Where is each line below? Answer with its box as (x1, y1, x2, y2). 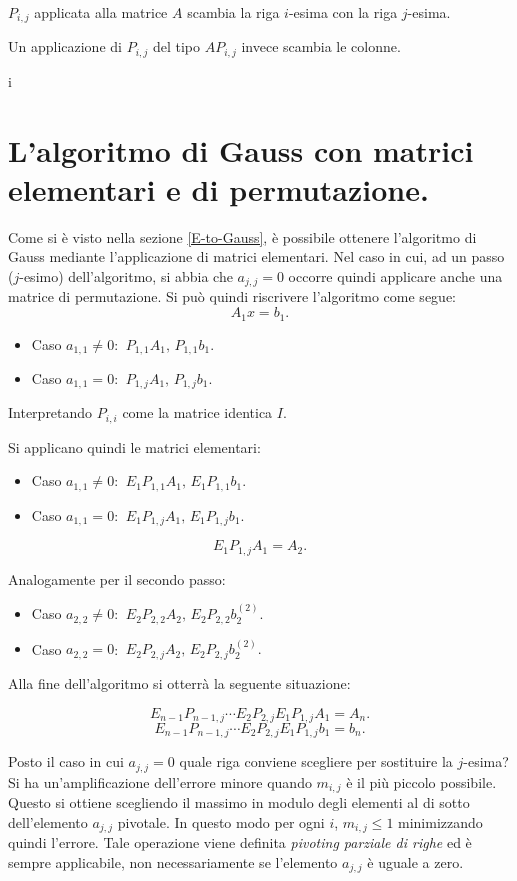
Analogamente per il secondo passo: (8, 568, 226, 589)
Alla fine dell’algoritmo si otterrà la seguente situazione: (8, 672, 351, 693)
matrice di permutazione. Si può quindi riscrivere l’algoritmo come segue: (8, 286, 456, 307)
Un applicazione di (8, 36, 122, 57)
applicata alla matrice (34, 2, 168, 22)
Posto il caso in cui (8, 751, 124, 772)
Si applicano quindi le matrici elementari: (8, 436, 261, 457)
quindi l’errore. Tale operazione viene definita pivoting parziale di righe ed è (8, 832, 472, 853)
